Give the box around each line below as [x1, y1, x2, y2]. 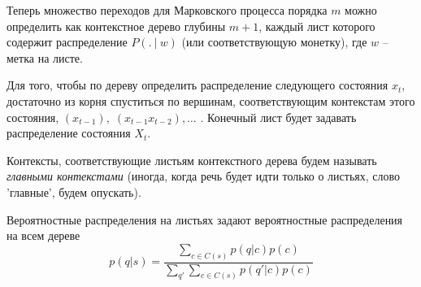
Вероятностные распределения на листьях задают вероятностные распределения [7, 211, 403, 228]
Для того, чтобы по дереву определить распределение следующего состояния [7, 76, 388, 93]
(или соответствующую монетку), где [181, 33, 367, 50]
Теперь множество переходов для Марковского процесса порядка [7, 2, 328, 18]
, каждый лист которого [258, 17, 375, 34]
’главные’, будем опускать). [7, 183, 141, 200]
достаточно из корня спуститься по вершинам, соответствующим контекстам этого [7, 92, 415, 109]
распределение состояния [7, 124, 131, 141]
